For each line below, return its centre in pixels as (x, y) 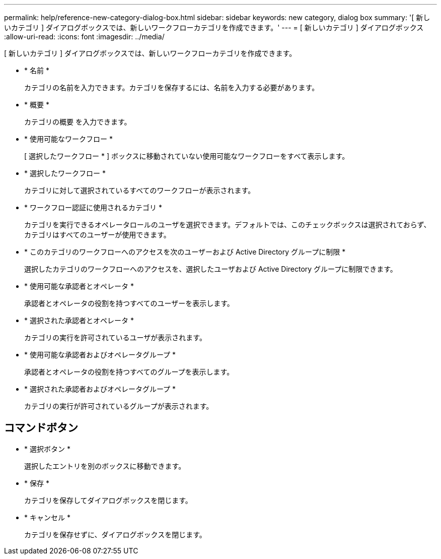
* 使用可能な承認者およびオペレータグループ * (100, 355)
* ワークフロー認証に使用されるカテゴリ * (93, 207)
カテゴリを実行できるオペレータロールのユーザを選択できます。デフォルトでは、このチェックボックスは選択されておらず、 (228, 225)
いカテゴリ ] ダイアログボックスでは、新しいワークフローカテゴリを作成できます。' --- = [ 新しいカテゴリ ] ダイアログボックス (214, 27)
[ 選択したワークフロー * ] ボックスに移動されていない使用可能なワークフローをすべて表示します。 (187, 156)
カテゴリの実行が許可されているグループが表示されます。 (119, 406)
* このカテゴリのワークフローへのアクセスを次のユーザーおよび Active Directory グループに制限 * (185, 252)
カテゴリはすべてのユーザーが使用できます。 (97, 235)
